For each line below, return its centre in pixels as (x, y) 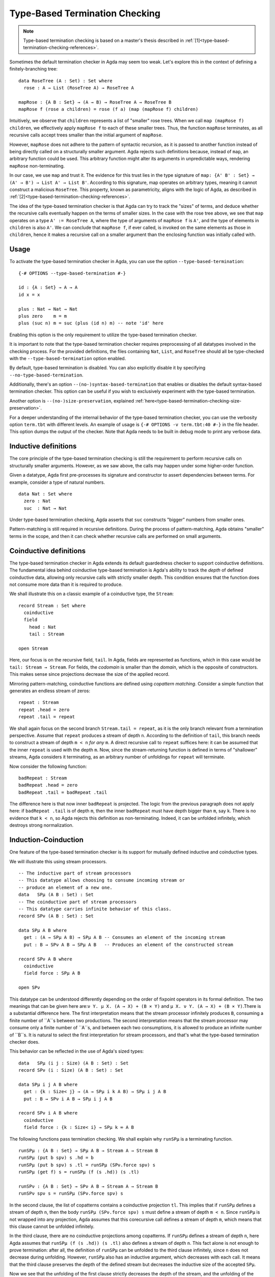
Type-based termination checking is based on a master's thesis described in (104, 40)
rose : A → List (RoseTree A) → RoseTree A (79, 88)
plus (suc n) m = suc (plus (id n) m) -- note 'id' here (91, 323)
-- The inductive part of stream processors (75, 873)
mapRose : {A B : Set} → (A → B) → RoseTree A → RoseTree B (95, 102)
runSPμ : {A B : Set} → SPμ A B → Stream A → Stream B (88, 1151)
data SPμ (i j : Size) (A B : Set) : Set (74, 1063)
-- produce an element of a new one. (66, 887)
